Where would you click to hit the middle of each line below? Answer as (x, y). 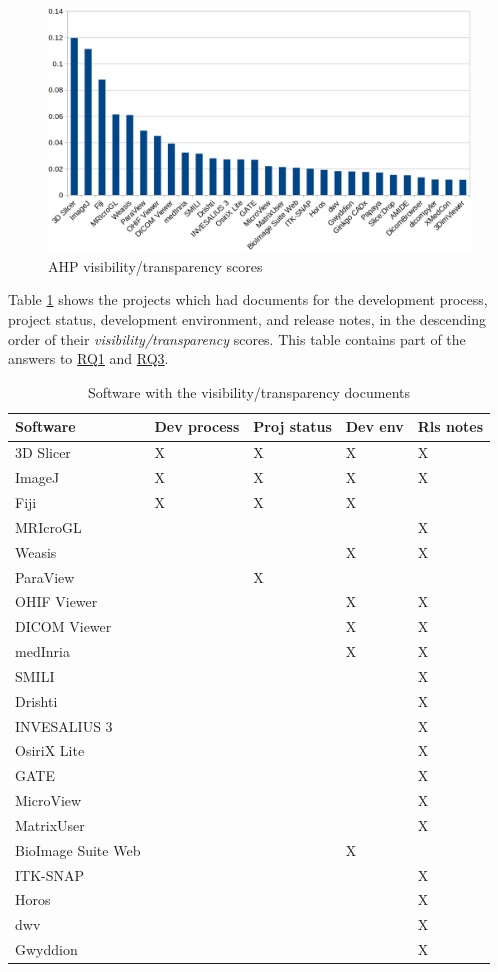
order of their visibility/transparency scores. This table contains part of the (237, 338)
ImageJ (37, 477)
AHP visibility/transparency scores (155, 265)
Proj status (292, 426)
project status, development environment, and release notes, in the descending (247, 319)
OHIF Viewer (56, 601)
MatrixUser (50, 824)
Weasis (36, 551)
